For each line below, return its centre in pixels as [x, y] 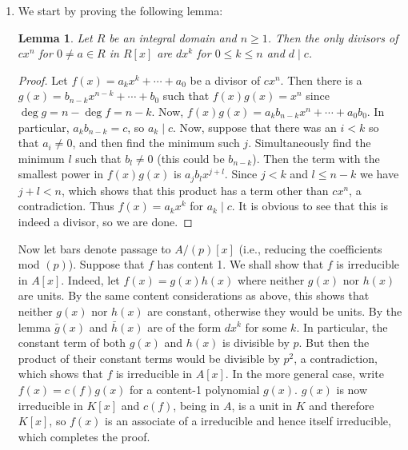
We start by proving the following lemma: [120, 10]
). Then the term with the [316, 158]
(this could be [191, 158]
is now [352, 389]
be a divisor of [225, 80]
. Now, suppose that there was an [254, 127]
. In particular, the [342, 327]
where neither [271, 279]
